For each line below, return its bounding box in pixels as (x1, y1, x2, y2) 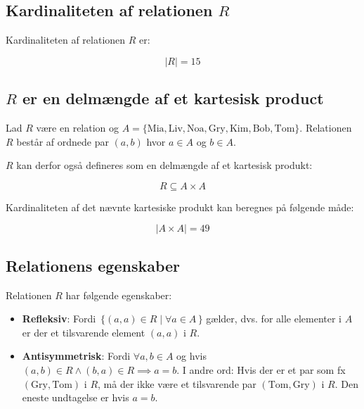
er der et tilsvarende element (22, 325, 145, 339)
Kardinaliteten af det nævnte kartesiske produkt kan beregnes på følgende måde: (6, 199, 354, 214)
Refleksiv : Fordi (22, 311, 96, 326)
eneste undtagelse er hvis (22, 390, 129, 405)
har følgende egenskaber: (65, 287, 172, 302)
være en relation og (36, 120, 119, 134)
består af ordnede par (16, 134, 109, 149)
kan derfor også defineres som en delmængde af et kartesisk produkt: (16, 158, 313, 172)
